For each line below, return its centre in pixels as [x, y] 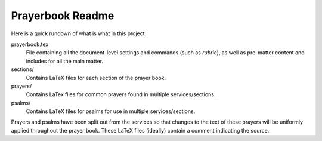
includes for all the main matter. [65, 61]
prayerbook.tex [30, 44]
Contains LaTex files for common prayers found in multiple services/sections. [121, 94]
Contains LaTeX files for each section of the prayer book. [96, 78]
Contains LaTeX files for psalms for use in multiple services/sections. [111, 111]
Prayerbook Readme [63, 16]
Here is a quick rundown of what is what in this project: [79, 33]
